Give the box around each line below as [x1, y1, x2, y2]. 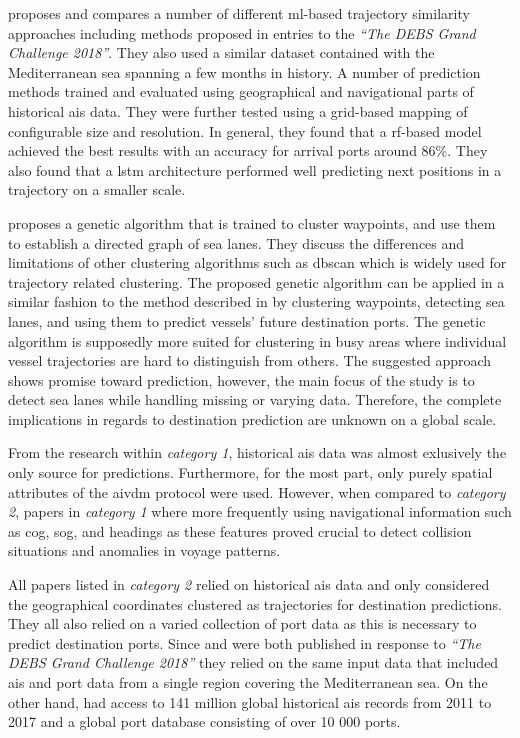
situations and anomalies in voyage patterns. [8, 540, 281, 561]
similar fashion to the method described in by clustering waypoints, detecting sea [8, 291, 505, 312]
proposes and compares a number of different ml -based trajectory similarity [8, 3, 470, 23]
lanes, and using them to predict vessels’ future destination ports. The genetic [8, 310, 486, 331]
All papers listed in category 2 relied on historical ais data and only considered [8, 574, 490, 595]
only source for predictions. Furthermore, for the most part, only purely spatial [8, 462, 493, 483]
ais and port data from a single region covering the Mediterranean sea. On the [8, 672, 488, 692]
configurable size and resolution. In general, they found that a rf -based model [8, 120, 482, 141]
